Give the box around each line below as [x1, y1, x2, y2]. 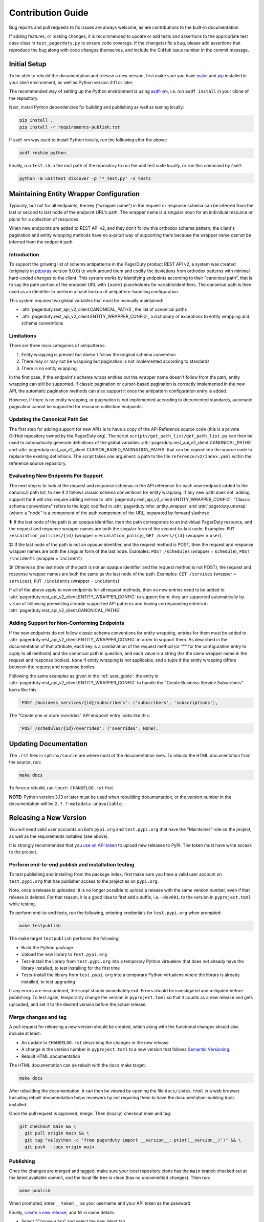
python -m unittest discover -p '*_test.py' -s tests [19, 175, 151, 181]
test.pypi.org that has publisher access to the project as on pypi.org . [9, 878, 159, 884]
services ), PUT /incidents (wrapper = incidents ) [9, 578, 120, 584]
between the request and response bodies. [9, 664, 96, 670]
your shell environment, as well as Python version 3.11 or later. [9, 80, 134, 86]
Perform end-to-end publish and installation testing [9, 861, 134, 868]
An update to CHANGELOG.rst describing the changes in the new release [21, 1039, 169, 1046]
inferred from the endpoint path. [9, 239, 74, 244]
